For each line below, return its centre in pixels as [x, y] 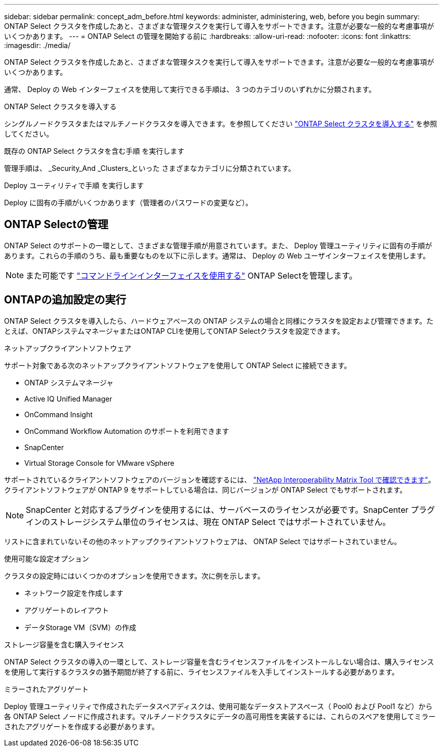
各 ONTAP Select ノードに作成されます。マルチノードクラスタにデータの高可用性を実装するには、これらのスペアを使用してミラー [220, 716]
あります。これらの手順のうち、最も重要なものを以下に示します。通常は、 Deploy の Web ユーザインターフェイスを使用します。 [217, 255]
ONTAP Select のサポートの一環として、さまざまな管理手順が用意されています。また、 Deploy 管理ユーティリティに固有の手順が [218, 245]
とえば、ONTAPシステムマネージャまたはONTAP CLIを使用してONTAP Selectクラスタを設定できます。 [174, 331]
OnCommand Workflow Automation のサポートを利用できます [127, 431]
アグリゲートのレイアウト [67, 610]
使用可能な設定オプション [47, 558]
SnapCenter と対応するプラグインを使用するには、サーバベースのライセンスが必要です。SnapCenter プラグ [230, 510]
